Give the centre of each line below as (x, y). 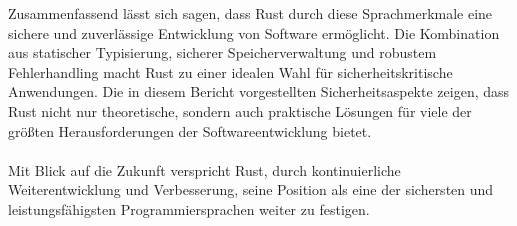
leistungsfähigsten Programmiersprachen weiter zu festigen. (189, 208)
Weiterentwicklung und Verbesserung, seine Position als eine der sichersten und (251, 189)
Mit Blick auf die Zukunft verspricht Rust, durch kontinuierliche (204, 169)
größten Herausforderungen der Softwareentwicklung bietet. (190, 130)
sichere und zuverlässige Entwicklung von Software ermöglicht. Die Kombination (254, 32)
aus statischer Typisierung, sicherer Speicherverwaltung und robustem (222, 52)
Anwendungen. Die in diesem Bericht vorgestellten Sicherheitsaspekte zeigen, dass (259, 91)
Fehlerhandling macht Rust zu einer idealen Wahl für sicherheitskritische (230, 71)
